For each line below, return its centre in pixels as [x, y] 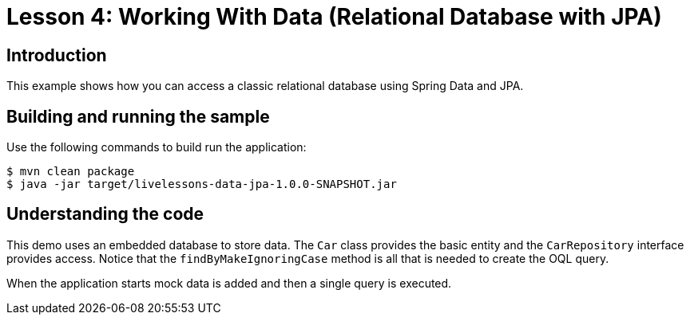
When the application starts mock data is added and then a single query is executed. [229, 283]
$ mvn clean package [71, 172]
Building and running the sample [138, 116]
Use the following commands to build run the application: [157, 147]
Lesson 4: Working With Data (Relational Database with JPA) [334, 17]
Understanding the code [105, 214]
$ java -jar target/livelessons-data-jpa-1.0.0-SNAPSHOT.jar [202, 184]
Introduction [57, 55]
